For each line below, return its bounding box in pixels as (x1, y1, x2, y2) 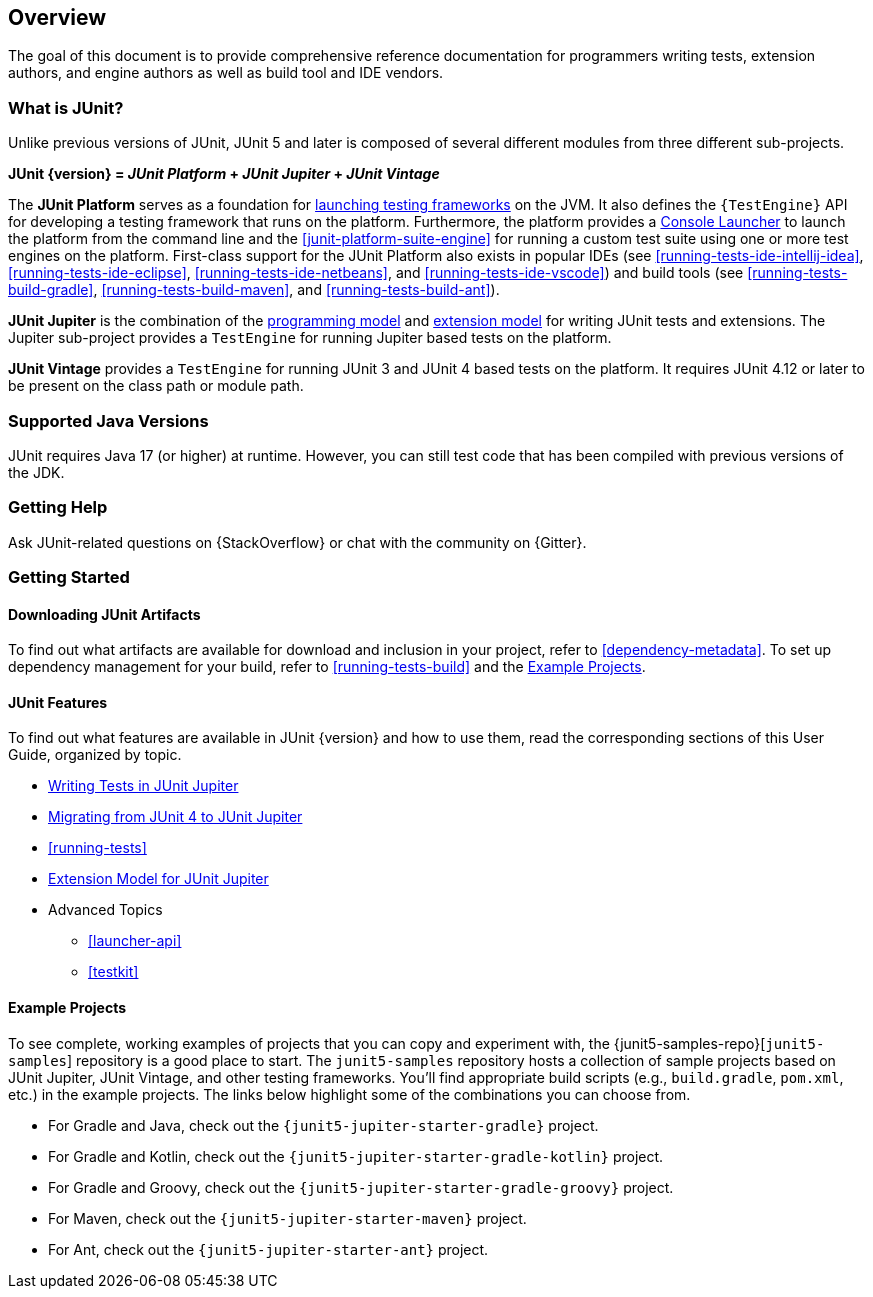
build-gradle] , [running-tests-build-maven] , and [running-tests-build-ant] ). (8, 281, 500, 299)
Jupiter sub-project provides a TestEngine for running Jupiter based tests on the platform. (8, 329, 612, 347)
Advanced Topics (48, 901, 163, 919)
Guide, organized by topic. (8, 746, 182, 764)
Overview (8, 5, 107, 30)
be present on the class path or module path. (8, 377, 304, 395)
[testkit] (88, 963, 139, 981)
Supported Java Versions (8, 410, 209, 431)
